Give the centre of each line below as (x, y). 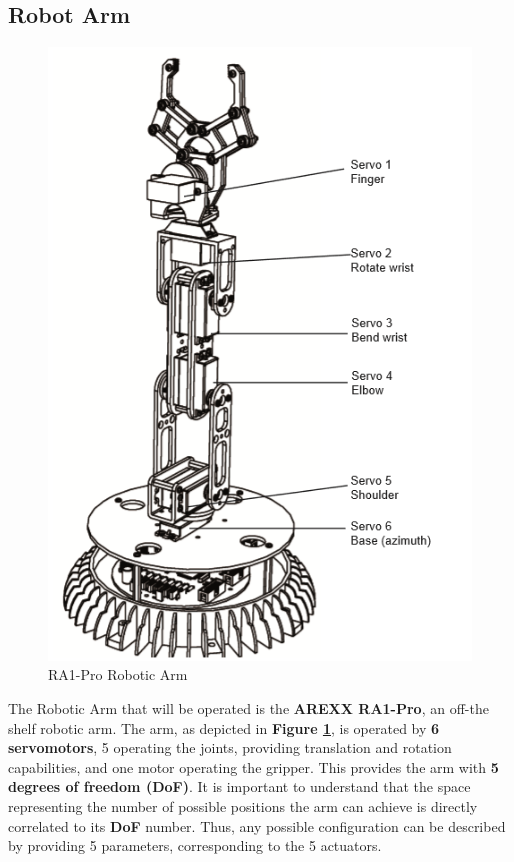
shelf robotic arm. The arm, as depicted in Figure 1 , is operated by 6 (224, 727)
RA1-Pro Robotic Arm (118, 674)
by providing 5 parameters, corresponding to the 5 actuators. (195, 845)
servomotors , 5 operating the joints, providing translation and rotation (230, 747)
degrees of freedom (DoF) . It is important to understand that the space (239, 786)
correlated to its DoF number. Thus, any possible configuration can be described (257, 825)
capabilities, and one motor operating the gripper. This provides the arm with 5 (253, 766)
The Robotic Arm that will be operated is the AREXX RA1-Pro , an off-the (248, 708)
